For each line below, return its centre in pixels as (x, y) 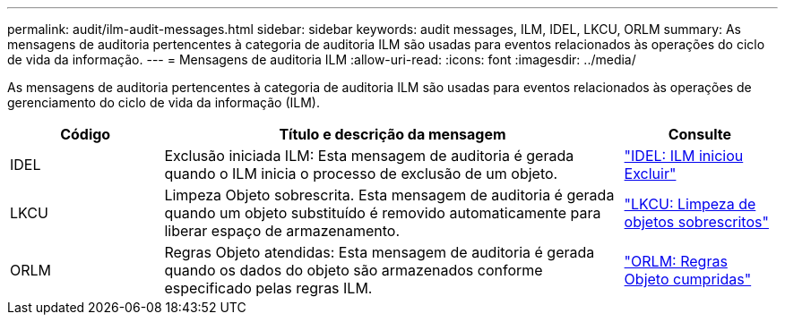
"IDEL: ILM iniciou (684, 156)
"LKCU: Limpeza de (690, 204)
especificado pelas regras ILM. (268, 288)
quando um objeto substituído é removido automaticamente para (383, 213)
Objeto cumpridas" (688, 279)
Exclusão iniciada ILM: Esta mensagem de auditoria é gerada (369, 156)
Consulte (699, 134)
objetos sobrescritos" (696, 222)
